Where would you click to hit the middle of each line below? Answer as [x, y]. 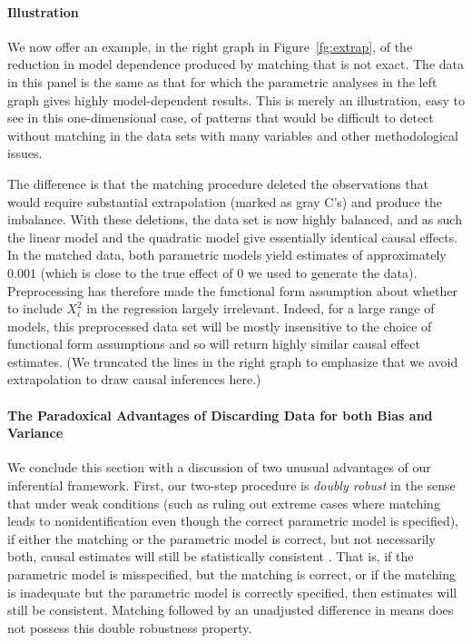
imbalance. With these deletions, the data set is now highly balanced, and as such [235, 219]
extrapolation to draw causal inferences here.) [134, 379]
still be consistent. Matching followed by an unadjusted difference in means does [231, 610]
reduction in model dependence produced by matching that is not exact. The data [236, 64]
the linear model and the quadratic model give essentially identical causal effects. [233, 237]
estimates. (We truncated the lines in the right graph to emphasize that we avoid [233, 361]
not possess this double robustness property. [130, 627]
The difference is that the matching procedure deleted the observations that [218, 183]
